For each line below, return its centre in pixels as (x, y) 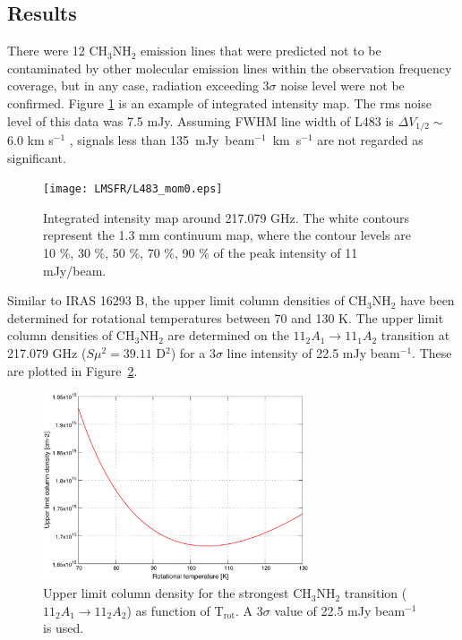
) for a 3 (193, 353)
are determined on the (228, 335)
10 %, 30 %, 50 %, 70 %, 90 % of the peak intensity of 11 (201, 253)
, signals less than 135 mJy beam (162, 140)
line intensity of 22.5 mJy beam (313, 353)
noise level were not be (342, 85)
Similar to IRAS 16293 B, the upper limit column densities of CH (187, 300)
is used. (64, 628)
